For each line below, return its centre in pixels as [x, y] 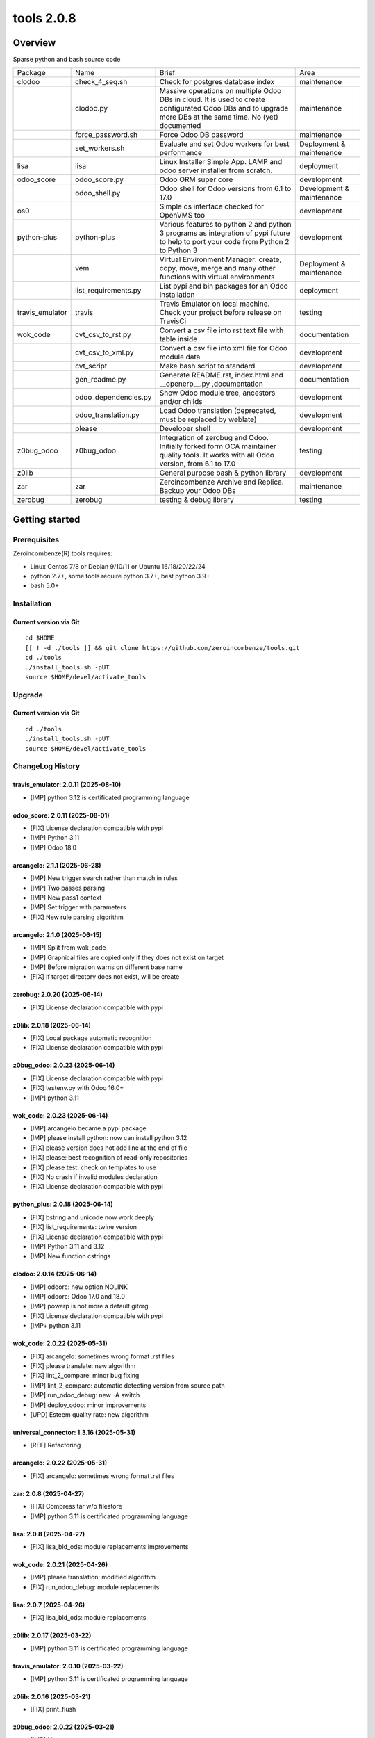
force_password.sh [107, 135]
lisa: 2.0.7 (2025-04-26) [49, 1605]
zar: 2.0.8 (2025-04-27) [49, 1493]
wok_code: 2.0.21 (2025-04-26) [60, 1564]
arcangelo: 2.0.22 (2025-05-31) [60, 1463]
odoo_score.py [100, 179]
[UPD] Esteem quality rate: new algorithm [89, 1414]
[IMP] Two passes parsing [68, 888]
